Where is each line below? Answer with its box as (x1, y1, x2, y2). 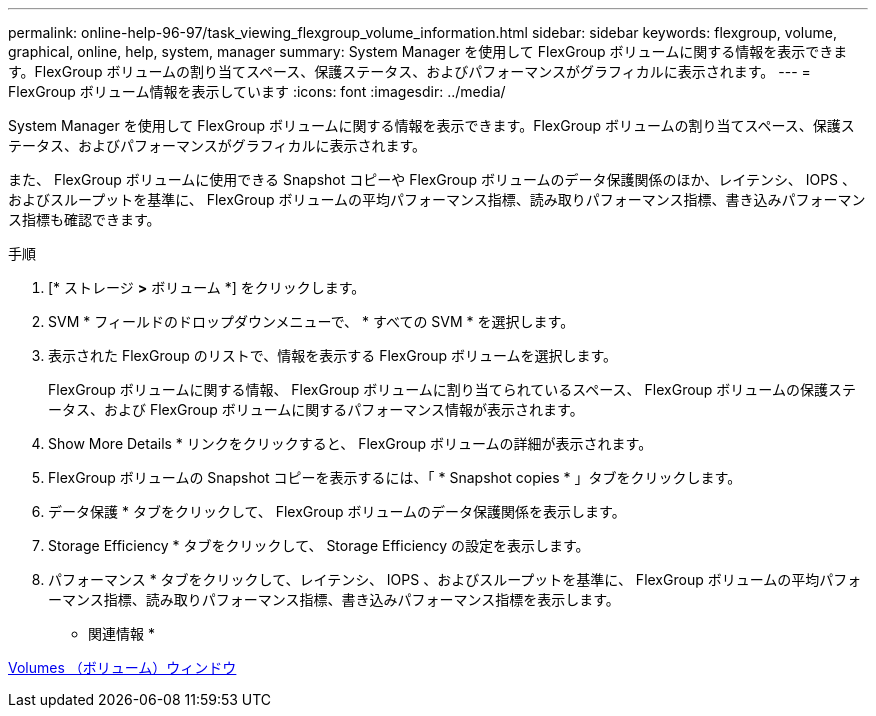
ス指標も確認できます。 (8, 211, 161, 228)
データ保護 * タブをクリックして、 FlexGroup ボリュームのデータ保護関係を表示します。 (48, 503, 626, 520)
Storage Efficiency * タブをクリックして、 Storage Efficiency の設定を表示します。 (48, 537, 590, 554)
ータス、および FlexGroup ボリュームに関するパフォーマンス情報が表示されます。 (48, 401, 584, 418)
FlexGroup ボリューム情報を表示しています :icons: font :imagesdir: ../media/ (8, 83, 506, 100)
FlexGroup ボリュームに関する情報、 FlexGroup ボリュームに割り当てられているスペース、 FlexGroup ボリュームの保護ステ (48, 381, 856, 398)
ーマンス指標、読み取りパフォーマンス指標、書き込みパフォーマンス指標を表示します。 (48, 591, 620, 608)
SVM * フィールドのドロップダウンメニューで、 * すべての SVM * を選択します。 (48, 313, 575, 330)
